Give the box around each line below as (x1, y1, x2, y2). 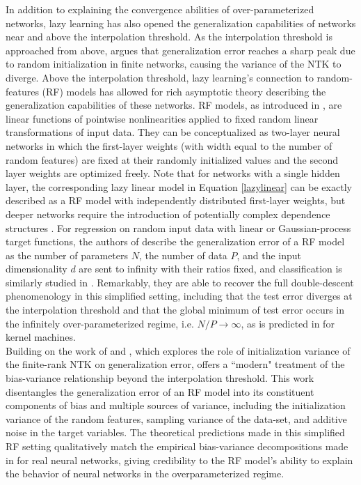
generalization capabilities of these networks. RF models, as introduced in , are (6, 98, 342, 112)
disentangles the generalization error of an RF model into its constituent (6, 384, 314, 399)
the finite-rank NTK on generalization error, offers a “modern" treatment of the (6, 357, 345, 371)
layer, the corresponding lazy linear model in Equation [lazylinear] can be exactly (6, 179, 352, 194)
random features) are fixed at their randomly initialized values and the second (6, 152, 339, 167)
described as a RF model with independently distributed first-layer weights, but (6, 193, 346, 208)
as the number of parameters (6, 247, 129, 262)
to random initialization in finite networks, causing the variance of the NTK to (6, 56, 342, 71)
